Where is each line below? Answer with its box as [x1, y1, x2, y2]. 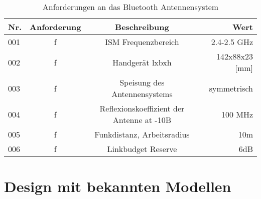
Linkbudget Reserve [107, 143, 177, 154]
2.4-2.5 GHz [211, 36, 253, 47]
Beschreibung [115, 21, 169, 32]
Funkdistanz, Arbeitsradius [94, 128, 190, 140]
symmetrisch [209, 82, 253, 94]
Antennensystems [111, 88, 173, 99]
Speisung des [119, 76, 165, 88]
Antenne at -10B [112, 114, 172, 125]
